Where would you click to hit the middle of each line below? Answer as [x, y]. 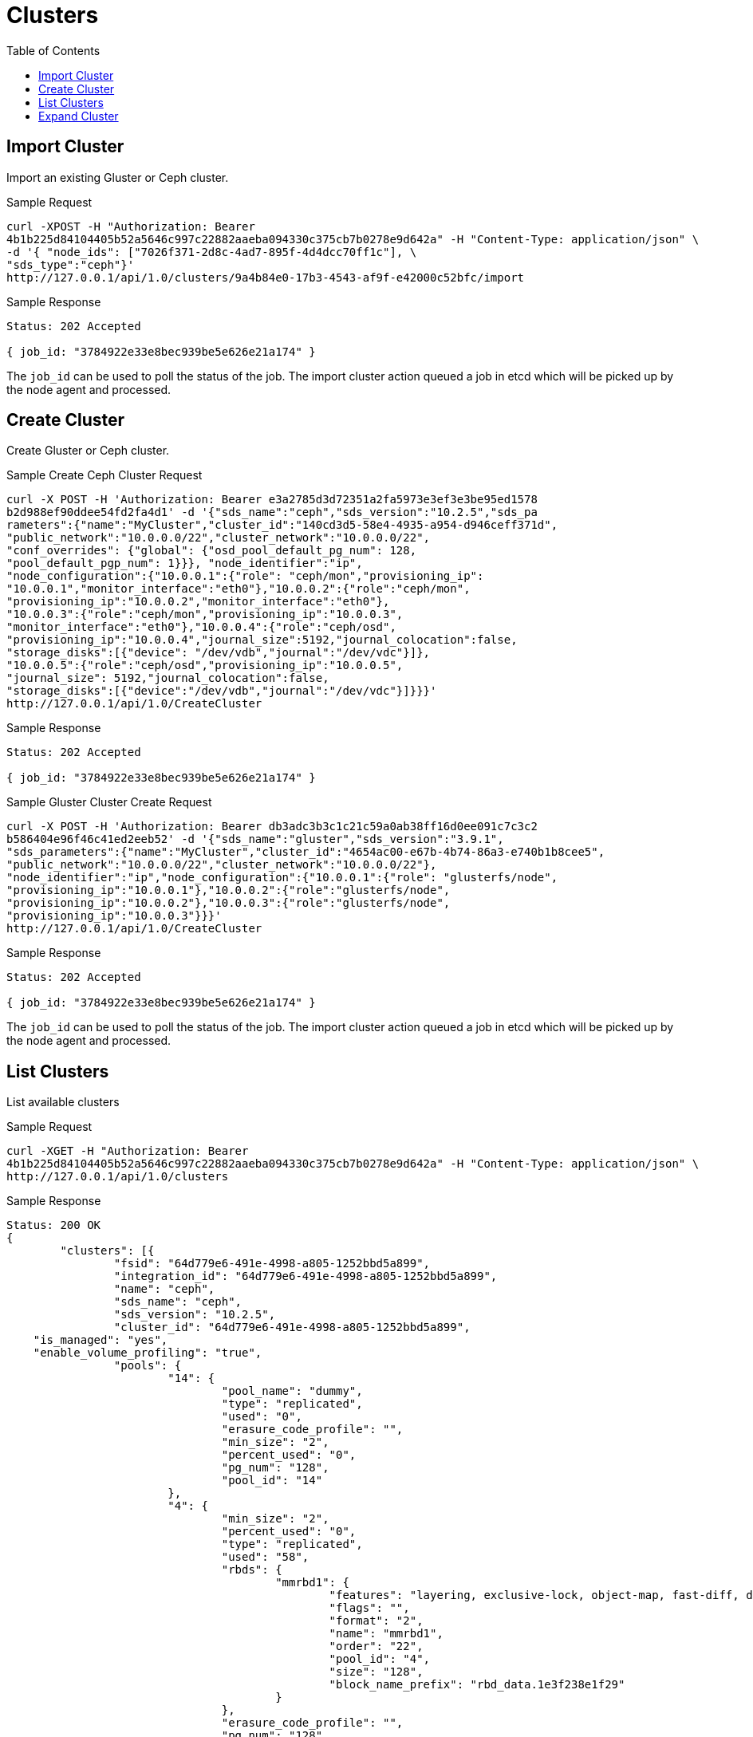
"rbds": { [252, 1570]
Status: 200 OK [54, 1225]
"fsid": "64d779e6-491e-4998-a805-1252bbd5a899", [272, 1264]
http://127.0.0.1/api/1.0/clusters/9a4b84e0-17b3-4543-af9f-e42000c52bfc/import [266, 277]
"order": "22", [376, 1646]
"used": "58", [265, 1557]
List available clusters [63, 1102]
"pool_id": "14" [272, 1481]
